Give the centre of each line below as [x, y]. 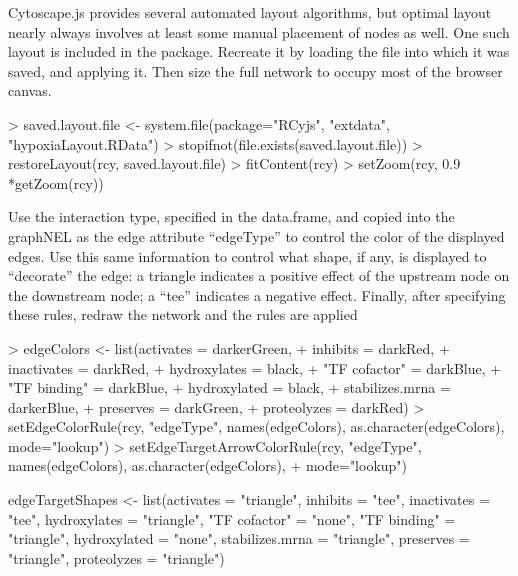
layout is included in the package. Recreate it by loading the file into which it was [259, 51]
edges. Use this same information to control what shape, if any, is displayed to [247, 255]
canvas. [30, 90]
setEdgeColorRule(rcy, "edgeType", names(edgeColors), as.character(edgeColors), [256, 426]
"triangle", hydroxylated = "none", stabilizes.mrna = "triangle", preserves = [239, 538]
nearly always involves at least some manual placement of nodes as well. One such [259, 31]
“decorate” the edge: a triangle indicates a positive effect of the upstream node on [259, 275]
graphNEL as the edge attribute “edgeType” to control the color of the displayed [256, 235]
